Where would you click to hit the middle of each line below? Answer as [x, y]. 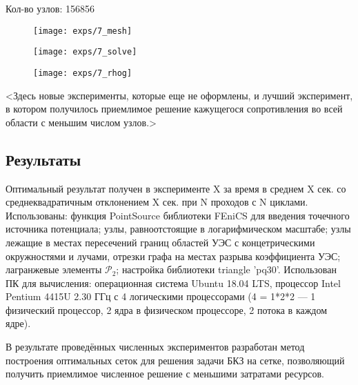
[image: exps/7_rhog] [83, 73]
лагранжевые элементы [54, 269]
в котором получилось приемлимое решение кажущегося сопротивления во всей [174, 109]
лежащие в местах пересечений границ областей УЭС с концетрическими [160, 242]
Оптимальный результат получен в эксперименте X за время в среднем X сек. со [176, 188]
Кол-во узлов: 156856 [50, 8]
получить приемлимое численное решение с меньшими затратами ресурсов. [165, 374]
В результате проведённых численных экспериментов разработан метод [155, 347]
